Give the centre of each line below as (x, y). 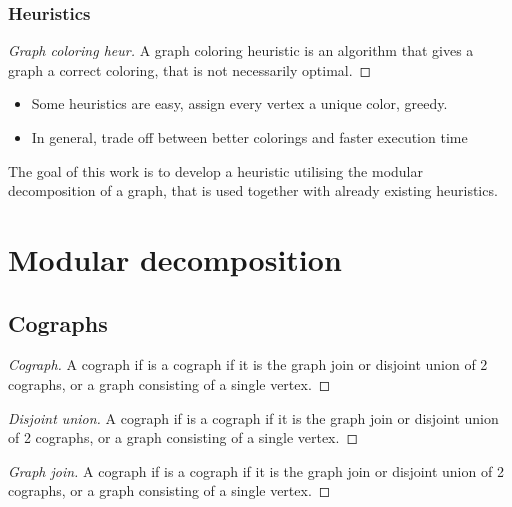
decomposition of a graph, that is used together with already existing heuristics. (253, 190)
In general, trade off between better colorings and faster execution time (249, 137)
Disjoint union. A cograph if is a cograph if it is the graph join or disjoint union (253, 417)
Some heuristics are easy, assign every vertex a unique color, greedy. (239, 103)
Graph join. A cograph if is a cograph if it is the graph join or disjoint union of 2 (256, 470)
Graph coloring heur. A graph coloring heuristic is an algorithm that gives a (241, 50)
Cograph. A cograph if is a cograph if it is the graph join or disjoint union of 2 (248, 364)
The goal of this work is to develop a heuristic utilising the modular (215, 170)
